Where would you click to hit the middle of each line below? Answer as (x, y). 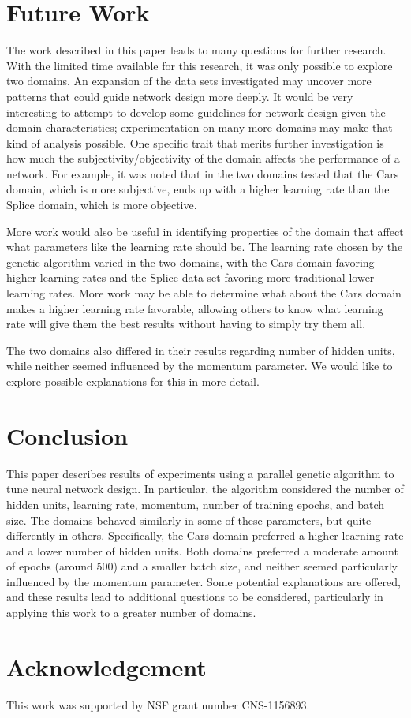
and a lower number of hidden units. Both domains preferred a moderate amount (202, 550)
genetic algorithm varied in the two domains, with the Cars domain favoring (191, 262)
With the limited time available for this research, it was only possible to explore (200, 65)
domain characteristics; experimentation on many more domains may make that (200, 127)
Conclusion (67, 435)
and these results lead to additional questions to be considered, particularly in (195, 597)
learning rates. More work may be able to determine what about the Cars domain (204, 293)
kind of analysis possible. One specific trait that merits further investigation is (195, 142)
